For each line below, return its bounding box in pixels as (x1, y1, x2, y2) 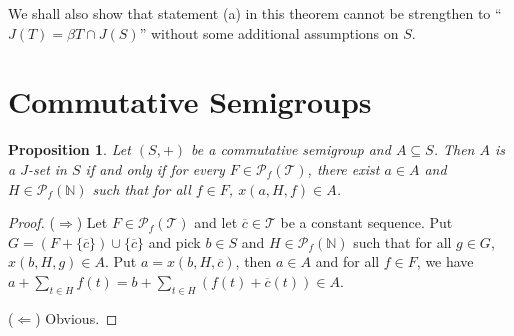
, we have (416, 251, 474, 272)
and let (194, 212, 238, 233)
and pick (148, 231, 201, 252)
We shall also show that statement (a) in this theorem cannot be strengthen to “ (8, 3, 502, 23)
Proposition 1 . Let (8, 139, 131, 160)
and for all (315, 251, 380, 272)
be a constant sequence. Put (280, 212, 453, 233)
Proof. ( (8, 212, 55, 233)
